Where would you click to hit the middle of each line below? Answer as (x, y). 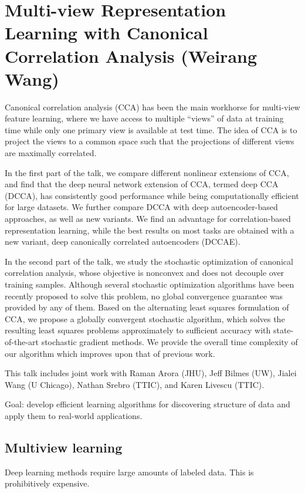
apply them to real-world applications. (74, 415)
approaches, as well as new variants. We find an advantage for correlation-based (148, 219)
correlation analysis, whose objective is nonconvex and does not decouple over (145, 273)
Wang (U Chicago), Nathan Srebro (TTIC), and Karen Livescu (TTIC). (135, 384)
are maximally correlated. (51, 153)
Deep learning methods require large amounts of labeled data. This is (129, 472)
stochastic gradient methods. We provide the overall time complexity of (170, 341)
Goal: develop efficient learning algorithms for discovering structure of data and (148, 404)
